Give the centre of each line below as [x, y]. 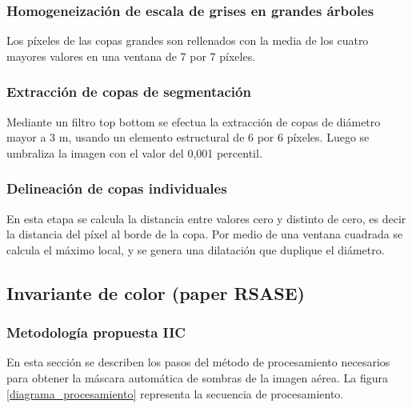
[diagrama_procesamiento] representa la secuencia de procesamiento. [175, 393]
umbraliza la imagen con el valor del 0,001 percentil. [134, 152]
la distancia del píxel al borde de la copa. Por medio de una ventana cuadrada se [205, 234]
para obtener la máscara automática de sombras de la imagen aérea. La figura [198, 378]
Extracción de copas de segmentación [129, 92]
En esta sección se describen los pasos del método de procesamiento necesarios [198, 362]
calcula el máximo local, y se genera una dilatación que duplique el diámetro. [196, 249]
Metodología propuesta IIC [96, 332]
